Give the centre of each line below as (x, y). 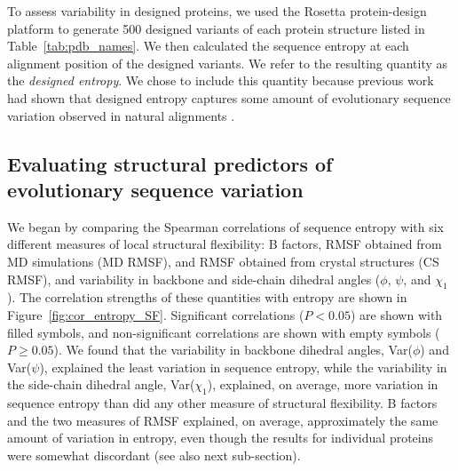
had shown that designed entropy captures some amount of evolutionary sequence (229, 97)
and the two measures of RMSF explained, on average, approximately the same (223, 420)
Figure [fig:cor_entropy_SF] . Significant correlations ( (156, 314)
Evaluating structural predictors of (170, 163)
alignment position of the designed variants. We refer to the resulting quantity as (228, 63)
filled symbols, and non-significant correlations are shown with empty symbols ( (224, 332)
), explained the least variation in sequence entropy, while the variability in (243, 367)
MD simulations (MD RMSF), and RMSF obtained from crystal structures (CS (223, 261)
